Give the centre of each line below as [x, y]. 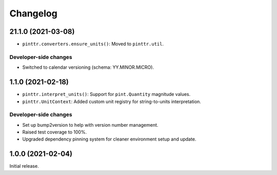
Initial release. [24, 166]
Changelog [33, 13]
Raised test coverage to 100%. [55, 132]
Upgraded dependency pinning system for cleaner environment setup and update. [109, 139]
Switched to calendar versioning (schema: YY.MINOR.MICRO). [88, 67]
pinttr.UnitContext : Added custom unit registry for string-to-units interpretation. [112, 101]
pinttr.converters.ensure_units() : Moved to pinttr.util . [93, 44]
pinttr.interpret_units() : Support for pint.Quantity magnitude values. [106, 94]
